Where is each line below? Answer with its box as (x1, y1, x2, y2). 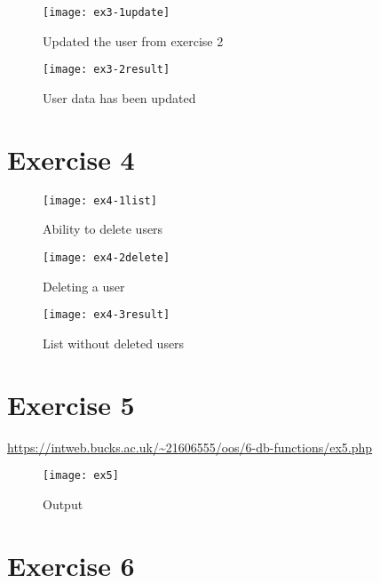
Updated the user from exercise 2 (43, 31, 224, 50)
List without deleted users (43, 333, 185, 352)
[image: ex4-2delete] (43, 251, 170, 264)
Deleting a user (43, 276, 125, 295)
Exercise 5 (7, 386, 135, 422)
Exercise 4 (7, 140, 135, 177)
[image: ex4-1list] (43, 194, 157, 207)
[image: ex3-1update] (43, 6, 170, 19)
